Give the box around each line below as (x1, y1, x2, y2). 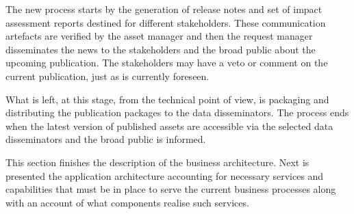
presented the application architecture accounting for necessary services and (5, 168, 324, 183)
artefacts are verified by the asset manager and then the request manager (5, 29, 313, 43)
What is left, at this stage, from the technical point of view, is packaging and (5, 92, 329, 106)
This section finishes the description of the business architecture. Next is (5, 155, 309, 169)
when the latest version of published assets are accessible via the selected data (5, 118, 333, 133)
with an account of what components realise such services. (5, 195, 249, 209)
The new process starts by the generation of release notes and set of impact (5, 2, 323, 16)
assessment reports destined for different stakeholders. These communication (5, 15, 326, 29)
